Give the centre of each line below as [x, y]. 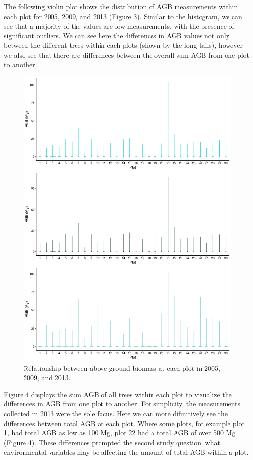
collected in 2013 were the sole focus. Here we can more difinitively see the [116, 414]
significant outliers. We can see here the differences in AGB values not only [117, 35]
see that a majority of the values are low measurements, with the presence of [119, 26]
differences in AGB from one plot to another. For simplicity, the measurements [122, 404]
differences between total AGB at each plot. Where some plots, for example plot [124, 423]
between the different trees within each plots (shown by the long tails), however [123, 45]
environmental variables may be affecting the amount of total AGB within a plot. [126, 452]
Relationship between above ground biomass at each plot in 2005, [122, 368]
